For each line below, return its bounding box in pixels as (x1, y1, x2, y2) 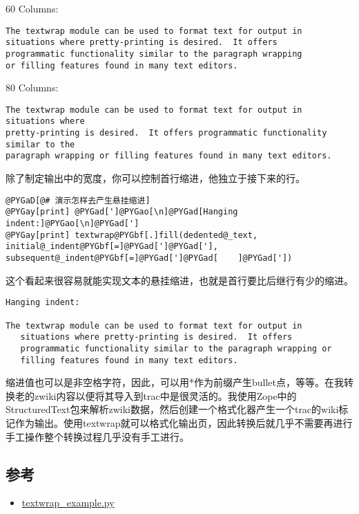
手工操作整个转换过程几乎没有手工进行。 (6, 429, 189, 443)
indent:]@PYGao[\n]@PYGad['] (6, 219, 139, 228)
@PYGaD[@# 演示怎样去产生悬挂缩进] (6, 195, 151, 205)
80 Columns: (6, 80, 59, 95)
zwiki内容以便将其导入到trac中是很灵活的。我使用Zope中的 (34, 388, 297, 403)
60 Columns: (6, 1, 59, 15)
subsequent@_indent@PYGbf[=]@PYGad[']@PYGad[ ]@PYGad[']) (6, 253, 293, 263)
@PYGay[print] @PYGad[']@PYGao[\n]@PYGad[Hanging (6, 207, 238, 217)
